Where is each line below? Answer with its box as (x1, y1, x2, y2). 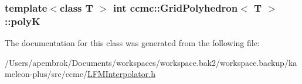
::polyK (5, 13, 40, 28)
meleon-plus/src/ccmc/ (5, 68, 87, 80)
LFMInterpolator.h (87, 68, 155, 80)
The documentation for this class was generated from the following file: (5, 37, 260, 49)
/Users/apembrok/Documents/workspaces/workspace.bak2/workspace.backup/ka (5, 56, 297, 68)
